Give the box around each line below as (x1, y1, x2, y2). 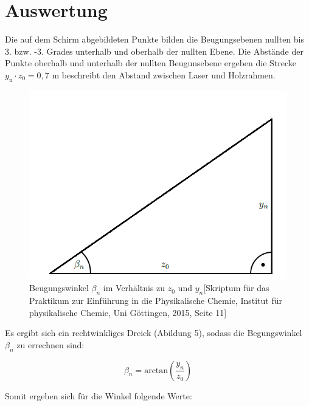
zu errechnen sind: (16, 338, 85, 351)
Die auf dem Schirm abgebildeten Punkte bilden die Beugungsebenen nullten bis (5, 33, 304, 46)
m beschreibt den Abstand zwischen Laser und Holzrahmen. (52, 68, 276, 81)
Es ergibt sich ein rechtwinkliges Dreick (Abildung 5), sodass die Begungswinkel (5, 326, 302, 339)
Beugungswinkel (29, 281, 89, 294)
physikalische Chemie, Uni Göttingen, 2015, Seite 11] (29, 306, 227, 318)
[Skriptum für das (203, 281, 269, 294)
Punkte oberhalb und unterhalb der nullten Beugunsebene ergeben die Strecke (5, 57, 297, 69)
